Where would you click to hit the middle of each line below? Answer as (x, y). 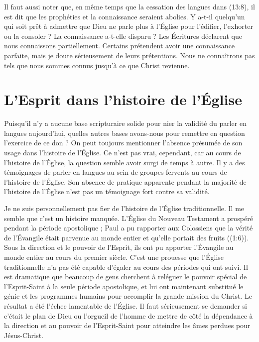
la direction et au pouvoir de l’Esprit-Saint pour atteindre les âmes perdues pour (127, 325)
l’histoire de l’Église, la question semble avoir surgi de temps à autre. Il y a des (125, 162)
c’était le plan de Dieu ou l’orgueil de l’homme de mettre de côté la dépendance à (129, 315)
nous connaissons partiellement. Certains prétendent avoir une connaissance (120, 46)
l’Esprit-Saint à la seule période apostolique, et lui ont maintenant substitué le (124, 286)
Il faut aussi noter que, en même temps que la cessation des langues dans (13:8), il (129, 6)
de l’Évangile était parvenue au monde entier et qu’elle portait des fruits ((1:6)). (127, 237)
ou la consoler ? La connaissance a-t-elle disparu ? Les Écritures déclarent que (123, 36)
